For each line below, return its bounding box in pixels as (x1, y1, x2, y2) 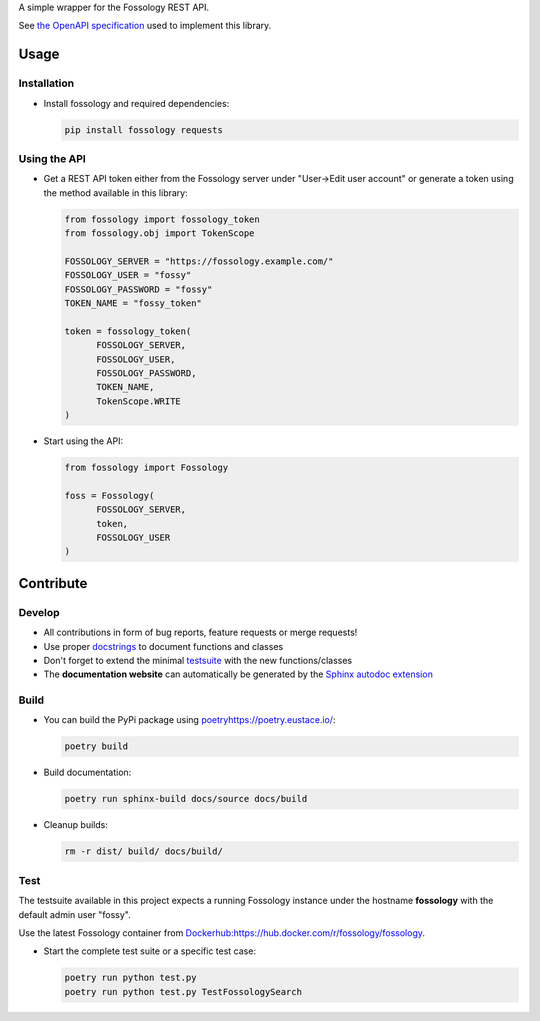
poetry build (64, 741, 129, 752)
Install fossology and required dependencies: (43, 97, 230, 109)
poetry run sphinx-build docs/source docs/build (64, 793, 308, 805)
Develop (18, 605, 60, 619)
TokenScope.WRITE (96, 395, 182, 407)
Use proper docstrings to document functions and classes (43, 640, 284, 652)
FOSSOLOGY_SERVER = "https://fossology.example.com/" (64, 255, 334, 267)
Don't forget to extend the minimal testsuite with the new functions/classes (43, 654, 353, 666)
